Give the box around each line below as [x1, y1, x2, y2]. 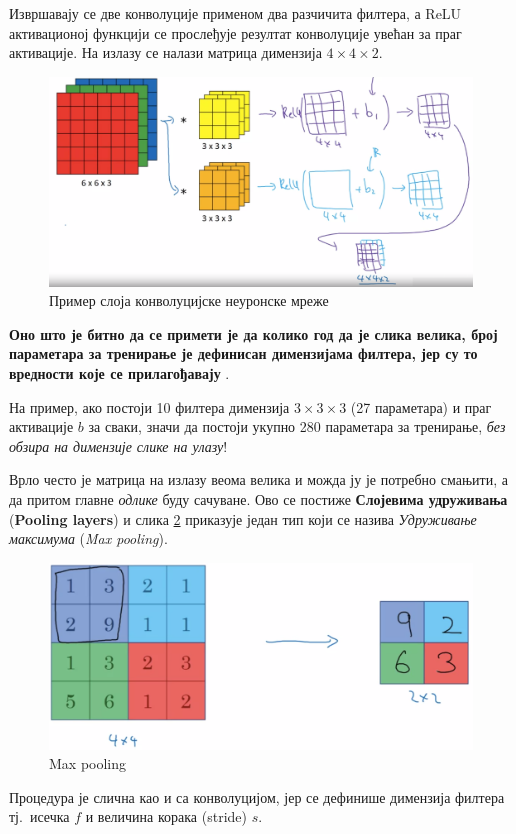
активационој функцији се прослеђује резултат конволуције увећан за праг [9, 22, 462, 43]
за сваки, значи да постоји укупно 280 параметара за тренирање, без [88, 416, 506, 437]
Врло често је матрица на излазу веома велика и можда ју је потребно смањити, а [9, 469, 508, 490]
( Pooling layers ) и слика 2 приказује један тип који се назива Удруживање [9, 508, 477, 529]
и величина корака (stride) [85, 806, 247, 827]
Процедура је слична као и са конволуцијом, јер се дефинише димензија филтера [9, 786, 505, 807]
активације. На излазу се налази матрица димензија [9, 42, 322, 63]
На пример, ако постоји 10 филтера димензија [9, 396, 290, 417]
